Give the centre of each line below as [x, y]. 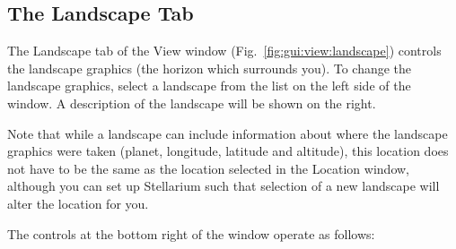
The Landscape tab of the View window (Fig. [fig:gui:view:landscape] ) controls [224, 51]
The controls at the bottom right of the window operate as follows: [191, 233]
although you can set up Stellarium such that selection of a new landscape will [224, 186]
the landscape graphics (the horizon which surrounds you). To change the [210, 68]
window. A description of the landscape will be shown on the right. [192, 103]
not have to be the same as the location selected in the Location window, [208, 168]
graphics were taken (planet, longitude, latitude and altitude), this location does [228, 151]
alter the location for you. [78, 203]
